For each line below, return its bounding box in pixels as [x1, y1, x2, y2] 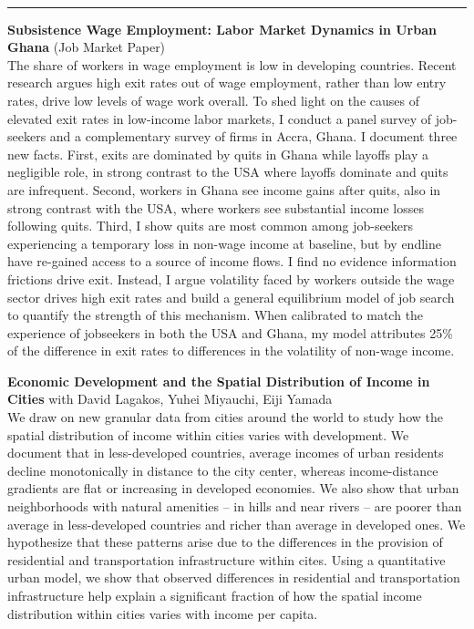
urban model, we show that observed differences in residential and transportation [7, 568, 460, 587]
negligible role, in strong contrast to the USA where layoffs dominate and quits [7, 162, 448, 181]
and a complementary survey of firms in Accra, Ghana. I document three [49, 127, 458, 146]
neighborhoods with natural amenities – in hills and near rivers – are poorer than [7, 497, 462, 516]
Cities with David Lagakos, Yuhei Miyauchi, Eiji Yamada [7, 389, 333, 408]
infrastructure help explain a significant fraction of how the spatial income [7, 586, 422, 604]
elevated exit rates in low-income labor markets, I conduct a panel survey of [7, 108, 432, 128]
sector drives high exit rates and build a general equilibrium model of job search [7, 287, 455, 306]
